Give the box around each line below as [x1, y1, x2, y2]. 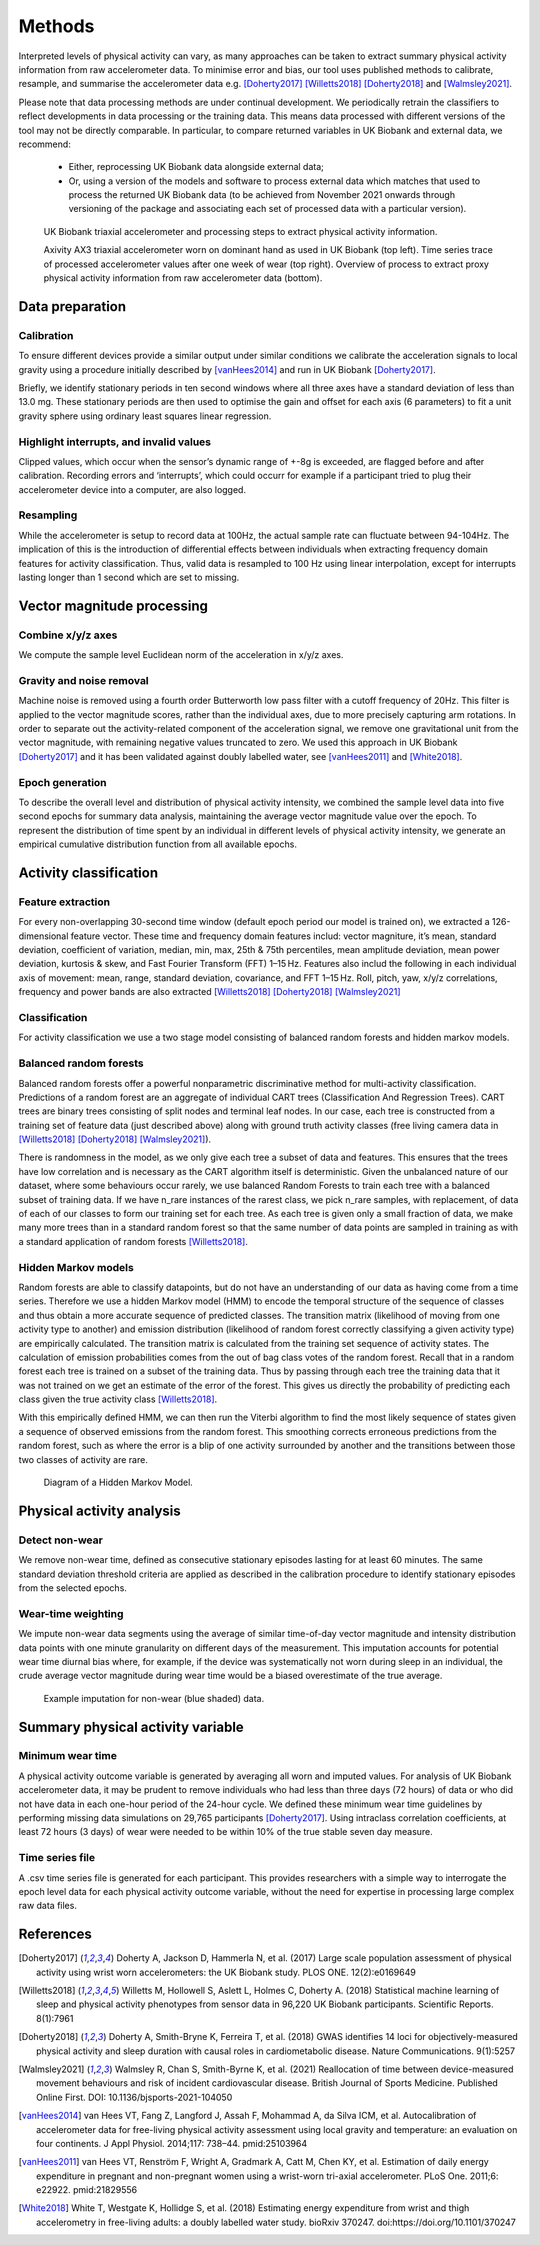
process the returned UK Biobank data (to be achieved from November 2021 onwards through [68, 189, 455, 201]
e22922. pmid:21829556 [36, 2184, 138, 2196]
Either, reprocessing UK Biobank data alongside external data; [68, 161, 325, 173]
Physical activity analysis [18, 1502, 182, 1519]
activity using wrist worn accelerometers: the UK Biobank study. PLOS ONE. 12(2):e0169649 [36, 1966, 417, 1978]
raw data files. [18, 1900, 77, 1912]
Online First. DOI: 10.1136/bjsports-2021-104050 [36, 2091, 233, 2103]
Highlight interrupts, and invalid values [18, 435, 212, 449]
